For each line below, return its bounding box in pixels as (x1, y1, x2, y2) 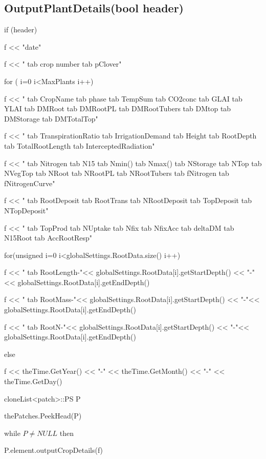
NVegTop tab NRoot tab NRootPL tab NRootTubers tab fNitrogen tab (4, 168, 229, 178)
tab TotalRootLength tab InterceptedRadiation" (4, 140, 155, 151)
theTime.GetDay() (4, 376, 62, 387)
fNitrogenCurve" (4, 177, 55, 188)
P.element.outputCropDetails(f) (4, 445, 103, 455)
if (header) (4, 24, 37, 35)
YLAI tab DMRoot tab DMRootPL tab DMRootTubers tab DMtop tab (4, 103, 231, 114)
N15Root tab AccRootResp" (4, 232, 92, 243)
